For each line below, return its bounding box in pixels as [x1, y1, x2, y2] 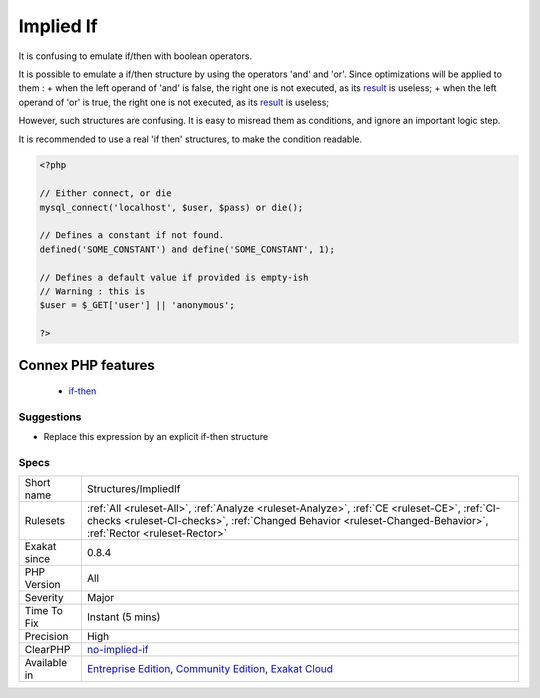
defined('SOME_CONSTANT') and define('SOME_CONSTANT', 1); [39, 243, 335, 255]
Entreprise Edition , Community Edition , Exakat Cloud [86, 662, 334, 676]
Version [24, 578, 61, 592]
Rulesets [24, 514, 65, 528]
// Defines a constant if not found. [39, 230, 225, 241]
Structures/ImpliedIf [86, 482, 181, 496]
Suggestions [18, 410, 82, 424]
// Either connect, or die [39, 188, 172, 199]
